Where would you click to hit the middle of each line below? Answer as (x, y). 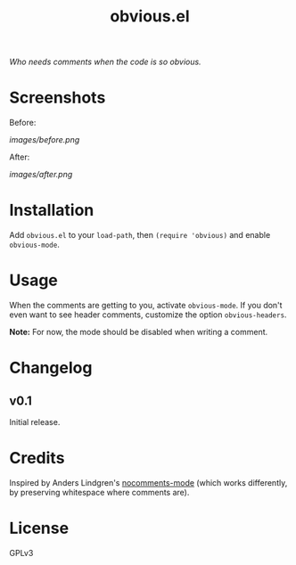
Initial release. (35, 422)
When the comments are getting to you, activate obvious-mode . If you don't (146, 305)
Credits (37, 459)
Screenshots (58, 98)
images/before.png (45, 140)
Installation (52, 210)
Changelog (51, 368)
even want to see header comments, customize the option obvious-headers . (148, 315)
